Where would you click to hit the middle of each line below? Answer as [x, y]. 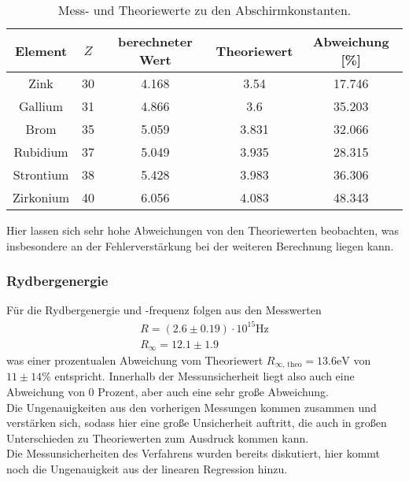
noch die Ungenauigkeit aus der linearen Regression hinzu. [147, 469]
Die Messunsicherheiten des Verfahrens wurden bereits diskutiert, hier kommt [193, 453]
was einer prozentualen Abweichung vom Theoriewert [135, 360]
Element [41, 50]
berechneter [155, 41]
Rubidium [41, 152]
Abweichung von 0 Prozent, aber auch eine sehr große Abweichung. [168, 392]
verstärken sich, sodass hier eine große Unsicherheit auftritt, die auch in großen [197, 423]
